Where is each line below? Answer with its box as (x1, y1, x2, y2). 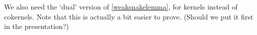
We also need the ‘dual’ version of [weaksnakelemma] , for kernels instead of (4, 1, 238, 11)
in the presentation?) (4, 21, 69, 31)
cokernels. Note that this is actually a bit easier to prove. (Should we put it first (4, 11, 253, 21)
